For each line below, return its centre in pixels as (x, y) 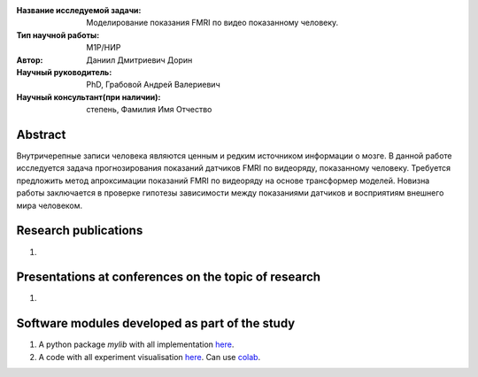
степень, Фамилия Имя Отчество (149, 110)
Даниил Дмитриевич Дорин (139, 60)
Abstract (41, 134)
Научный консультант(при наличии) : (89, 96)
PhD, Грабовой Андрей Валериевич (153, 85)
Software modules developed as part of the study (156, 323)
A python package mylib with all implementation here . (136, 344)
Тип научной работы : (58, 35)
